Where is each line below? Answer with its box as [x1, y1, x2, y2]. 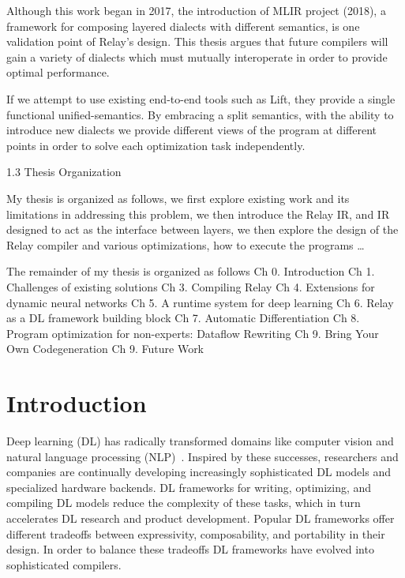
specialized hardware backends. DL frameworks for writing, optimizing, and [6, 479, 372, 495]
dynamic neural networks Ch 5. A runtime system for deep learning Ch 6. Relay [6, 294, 394, 310]
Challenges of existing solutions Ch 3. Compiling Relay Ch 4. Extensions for [6, 278, 375, 295]
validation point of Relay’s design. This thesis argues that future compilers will [6, 33, 388, 50]
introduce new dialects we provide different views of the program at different [6, 122, 377, 138]
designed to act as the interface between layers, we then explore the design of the [6, 221, 399, 238]
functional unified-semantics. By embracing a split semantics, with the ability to [6, 106, 394, 122]
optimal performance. [6, 64, 110, 81]
